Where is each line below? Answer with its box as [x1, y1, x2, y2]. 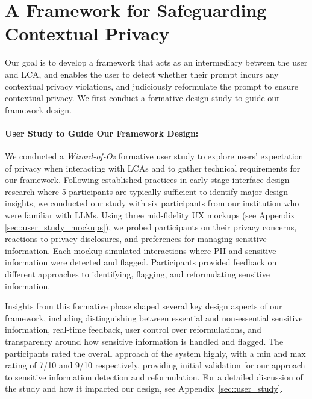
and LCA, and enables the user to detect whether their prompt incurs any [5, 67, 279, 80]
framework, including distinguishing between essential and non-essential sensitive [5, 311, 303, 324]
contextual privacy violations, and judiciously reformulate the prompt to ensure [5, 79, 298, 92]
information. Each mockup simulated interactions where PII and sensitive [5, 244, 276, 256]
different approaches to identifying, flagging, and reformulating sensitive [5, 268, 270, 280]
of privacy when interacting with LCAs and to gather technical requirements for [5, 161, 301, 174]
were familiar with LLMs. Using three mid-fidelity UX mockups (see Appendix [5, 209, 295, 221]
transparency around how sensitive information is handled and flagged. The [5, 335, 284, 347]
